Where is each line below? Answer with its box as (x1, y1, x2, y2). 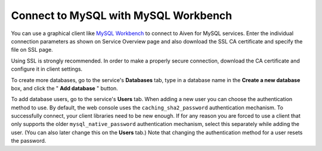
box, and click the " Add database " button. (11, 84, 119, 92)
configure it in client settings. (11, 65, 83, 73)
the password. (11, 137, 47, 144)
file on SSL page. (11, 46, 53, 54)
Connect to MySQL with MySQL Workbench (11, 9, 233, 22)
